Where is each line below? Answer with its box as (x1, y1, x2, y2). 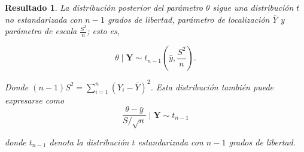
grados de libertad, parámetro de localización (107, 13, 270, 25)
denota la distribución (49, 136, 129, 148)
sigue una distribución (212, 1, 294, 13)
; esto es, (87, 25, 120, 37)
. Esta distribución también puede (150, 80, 273, 93)
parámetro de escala (5, 25, 77, 37)
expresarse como (5, 93, 65, 106)
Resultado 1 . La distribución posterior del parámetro (5, 1, 203, 13)
